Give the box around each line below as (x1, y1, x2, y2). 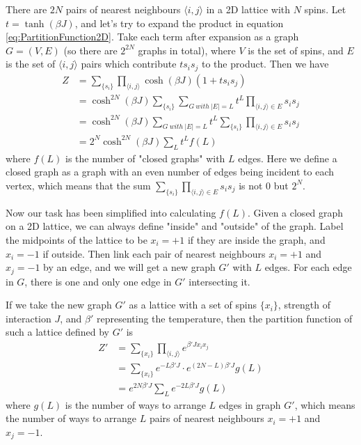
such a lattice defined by (6, 325, 110, 339)
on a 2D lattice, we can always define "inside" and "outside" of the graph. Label (6, 219, 344, 233)
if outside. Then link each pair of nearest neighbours (42, 246, 266, 260)
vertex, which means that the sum (6, 178, 151, 192)
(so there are (63, 42, 118, 57)
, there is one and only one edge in (24, 274, 172, 288)
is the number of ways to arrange (65, 397, 206, 412)
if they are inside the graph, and (187, 232, 326, 247)
